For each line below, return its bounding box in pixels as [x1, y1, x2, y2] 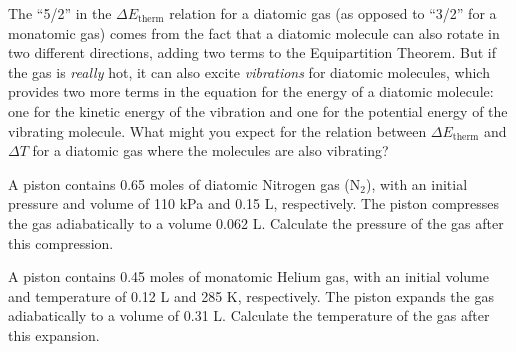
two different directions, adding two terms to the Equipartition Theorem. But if [8, 42, 497, 63]
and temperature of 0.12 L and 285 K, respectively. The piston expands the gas [8, 285, 494, 306]
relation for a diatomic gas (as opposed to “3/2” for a [169, 3, 497, 23]
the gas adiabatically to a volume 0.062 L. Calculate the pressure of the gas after [8, 212, 504, 233]
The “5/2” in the [8, 3, 112, 23]
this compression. [8, 232, 114, 253]
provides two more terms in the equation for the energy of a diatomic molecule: [8, 81, 494, 102]
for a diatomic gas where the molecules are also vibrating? [32, 140, 389, 161]
